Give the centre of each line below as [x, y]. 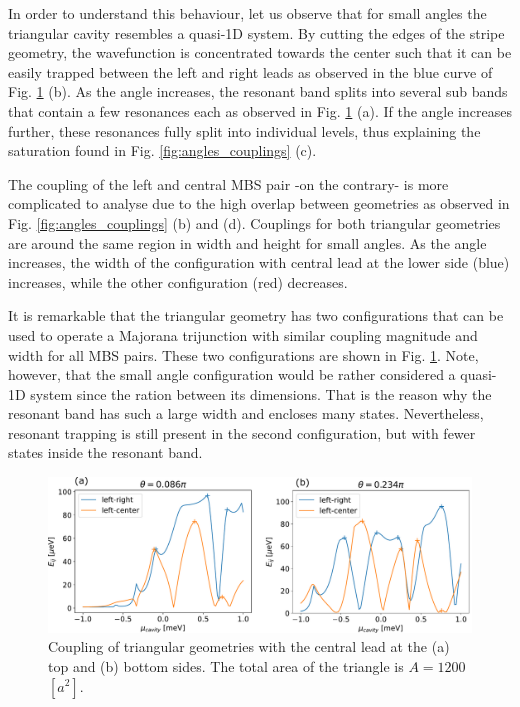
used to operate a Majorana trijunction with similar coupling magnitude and [243, 334]
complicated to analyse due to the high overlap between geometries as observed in [259, 203]
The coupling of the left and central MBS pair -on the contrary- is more [228, 183]
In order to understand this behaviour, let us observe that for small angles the [247, 13]
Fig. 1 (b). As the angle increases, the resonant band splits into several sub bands [258, 91]
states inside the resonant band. [105, 452]
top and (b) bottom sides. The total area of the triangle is [226, 665]
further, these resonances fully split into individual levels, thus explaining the [244, 130]
